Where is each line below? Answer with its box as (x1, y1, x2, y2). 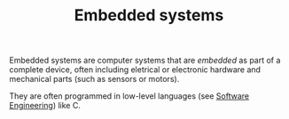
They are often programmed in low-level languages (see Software (9, 91, 250, 101)
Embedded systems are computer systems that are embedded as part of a (9, 55, 281, 66)
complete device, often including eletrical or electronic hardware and (9, 64, 262, 75)
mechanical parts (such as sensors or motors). (9, 74, 180, 85)
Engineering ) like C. (9, 100, 82, 111)
